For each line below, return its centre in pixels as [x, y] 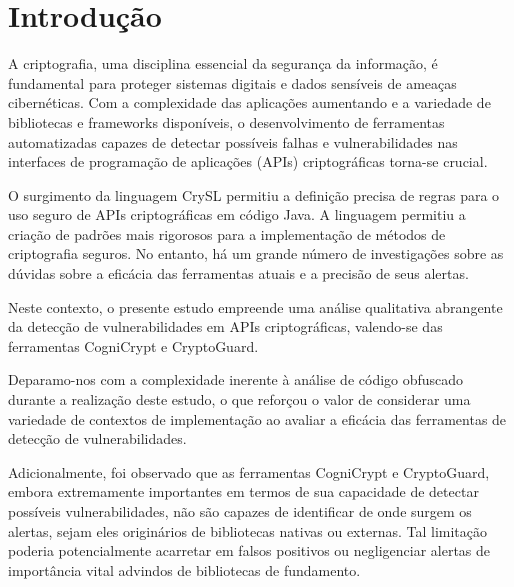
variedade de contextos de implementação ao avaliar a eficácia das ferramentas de [257, 418]
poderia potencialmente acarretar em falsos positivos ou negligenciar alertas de [249, 550]
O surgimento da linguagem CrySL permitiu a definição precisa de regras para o [254, 194]
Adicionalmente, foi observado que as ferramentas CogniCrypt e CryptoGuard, [249, 471]
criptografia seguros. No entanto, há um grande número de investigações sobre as [256, 253]
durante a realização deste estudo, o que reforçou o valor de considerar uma [239, 399]
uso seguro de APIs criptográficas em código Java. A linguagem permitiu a [237, 214]
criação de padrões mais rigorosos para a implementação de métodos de [227, 233]
